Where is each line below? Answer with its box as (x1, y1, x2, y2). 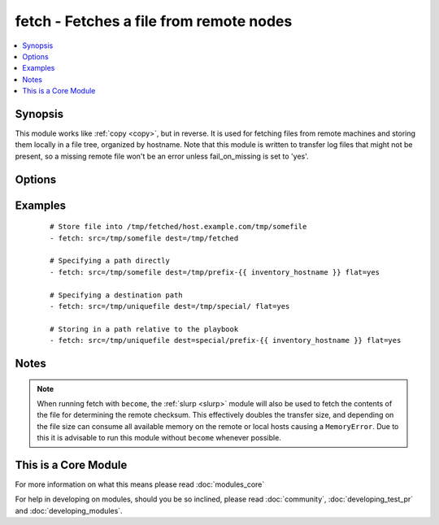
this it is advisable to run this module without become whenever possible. (37, 433, 282, 443)
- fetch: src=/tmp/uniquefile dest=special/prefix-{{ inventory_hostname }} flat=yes (50, 336, 402, 345)
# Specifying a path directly (50, 256, 171, 266)
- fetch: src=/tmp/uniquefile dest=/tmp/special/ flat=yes (50, 302, 290, 310)
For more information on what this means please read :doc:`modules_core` (15, 479, 265, 489)
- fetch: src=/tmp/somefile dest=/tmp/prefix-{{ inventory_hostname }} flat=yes (50, 267, 380, 276)
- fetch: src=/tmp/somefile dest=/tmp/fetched (50, 233, 239, 243)
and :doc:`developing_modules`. (15, 505, 123, 515)
